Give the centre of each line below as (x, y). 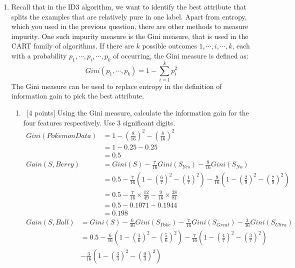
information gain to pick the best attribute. (78, 96)
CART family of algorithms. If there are (72, 46)
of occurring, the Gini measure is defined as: (181, 55)
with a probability (39, 55)
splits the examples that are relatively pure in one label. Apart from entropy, (129, 16)
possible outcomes (169, 46)
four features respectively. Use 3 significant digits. (99, 122)
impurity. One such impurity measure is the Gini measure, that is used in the (130, 36)
